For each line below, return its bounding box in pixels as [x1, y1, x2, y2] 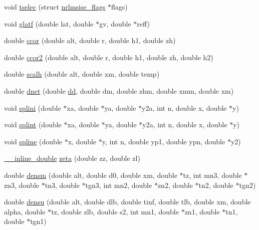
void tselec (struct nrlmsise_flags [4, 2, 106, 12]
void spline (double [4, 136, 63, 146]
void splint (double [4, 119, 62, 130]
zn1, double [184, 206, 220, 216]
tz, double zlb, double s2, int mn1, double [51, 206, 179, 216]
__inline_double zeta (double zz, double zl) [4, 153, 140, 163]
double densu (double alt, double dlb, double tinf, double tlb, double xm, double [4, 196, 251, 207]
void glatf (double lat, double [4, 18, 94, 29]
